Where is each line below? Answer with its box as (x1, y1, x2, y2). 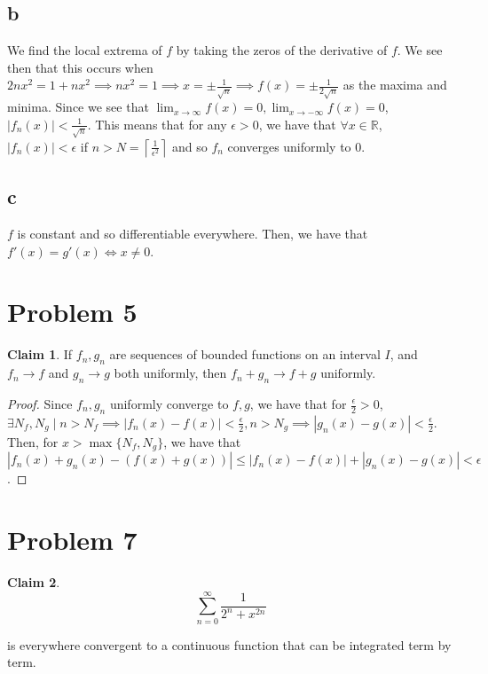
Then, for (7, 432, 59, 451)
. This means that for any (87, 114, 227, 133)
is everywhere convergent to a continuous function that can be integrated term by (7, 635, 452, 654)
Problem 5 (7, 294, 138, 330)
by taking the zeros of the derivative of (176, 41, 388, 59)
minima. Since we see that (7, 98, 149, 116)
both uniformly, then (114, 364, 227, 382)
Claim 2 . (7, 572, 60, 591)
